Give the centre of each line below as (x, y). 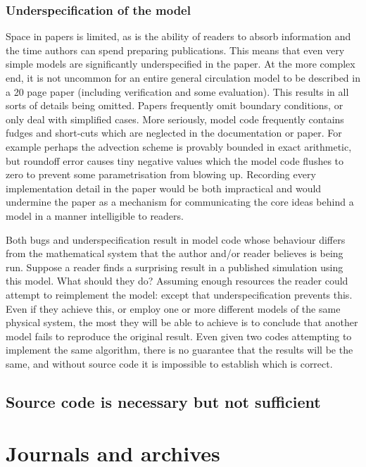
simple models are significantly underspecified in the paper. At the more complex (181, 64)
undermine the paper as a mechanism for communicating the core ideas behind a (180, 202)
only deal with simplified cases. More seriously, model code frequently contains (175, 119)
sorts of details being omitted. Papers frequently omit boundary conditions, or (175, 105)
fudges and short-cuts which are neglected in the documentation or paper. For (174, 133)
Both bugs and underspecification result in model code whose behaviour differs (176, 239)
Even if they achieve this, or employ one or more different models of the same (173, 308)
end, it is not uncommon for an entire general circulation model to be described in (183, 77)
